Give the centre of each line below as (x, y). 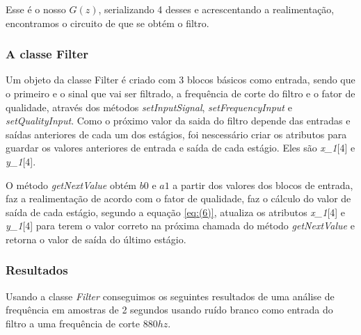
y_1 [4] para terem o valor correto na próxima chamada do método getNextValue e (180, 226)
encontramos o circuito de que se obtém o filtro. (107, 23)
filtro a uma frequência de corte (73, 323)
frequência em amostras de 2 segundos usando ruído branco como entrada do (169, 310)
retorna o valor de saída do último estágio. (96, 239)
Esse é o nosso (36, 9)
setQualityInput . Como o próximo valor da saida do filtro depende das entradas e (178, 121)
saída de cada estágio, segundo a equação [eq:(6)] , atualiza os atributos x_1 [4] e (176, 212)
